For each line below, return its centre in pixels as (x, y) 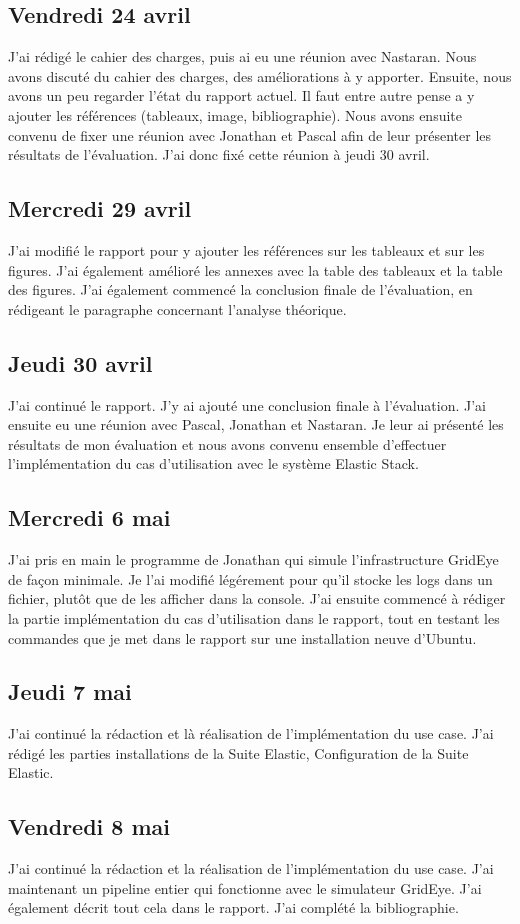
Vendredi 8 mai (89, 826)
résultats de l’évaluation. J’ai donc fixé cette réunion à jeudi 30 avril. (219, 154)
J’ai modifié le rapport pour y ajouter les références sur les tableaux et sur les (246, 249)
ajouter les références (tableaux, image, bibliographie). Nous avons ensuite (235, 114)
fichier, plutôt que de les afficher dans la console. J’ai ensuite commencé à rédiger (257, 598)
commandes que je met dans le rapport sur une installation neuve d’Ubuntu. (242, 637)
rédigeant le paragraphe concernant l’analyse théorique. (177, 308)
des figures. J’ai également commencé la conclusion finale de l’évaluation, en (240, 289)
